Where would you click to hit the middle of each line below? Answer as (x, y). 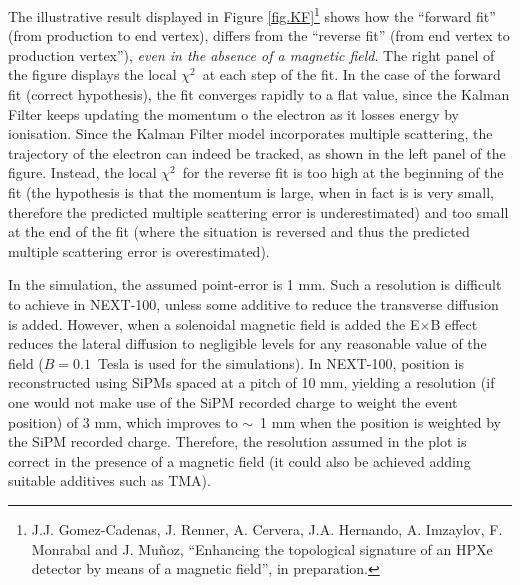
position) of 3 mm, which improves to (123, 421)
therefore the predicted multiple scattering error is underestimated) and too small (258, 211)
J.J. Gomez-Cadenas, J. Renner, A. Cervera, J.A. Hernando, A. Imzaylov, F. (267, 528)
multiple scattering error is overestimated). (139, 250)
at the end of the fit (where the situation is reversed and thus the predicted (239, 231)
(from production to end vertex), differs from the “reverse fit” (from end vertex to (259, 35)
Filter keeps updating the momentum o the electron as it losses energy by (233, 113)
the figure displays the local (92, 74)
